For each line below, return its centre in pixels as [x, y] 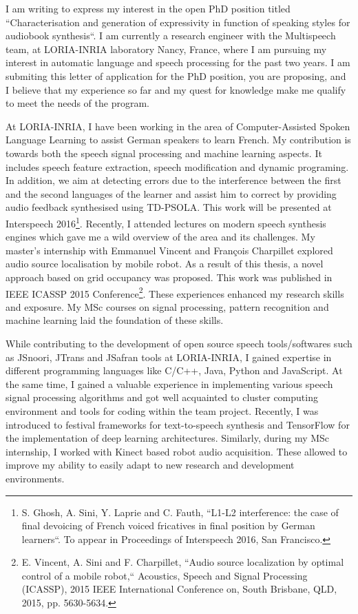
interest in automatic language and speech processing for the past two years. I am [178, 62]
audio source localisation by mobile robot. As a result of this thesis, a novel [165, 264]
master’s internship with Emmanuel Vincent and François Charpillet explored [169, 250]
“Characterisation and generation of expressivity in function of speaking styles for [178, 22]
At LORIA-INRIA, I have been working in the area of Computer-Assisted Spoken [178, 126]
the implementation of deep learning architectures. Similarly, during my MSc [168, 438]
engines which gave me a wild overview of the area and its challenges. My [160, 237]
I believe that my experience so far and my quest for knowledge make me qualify [176, 89]
